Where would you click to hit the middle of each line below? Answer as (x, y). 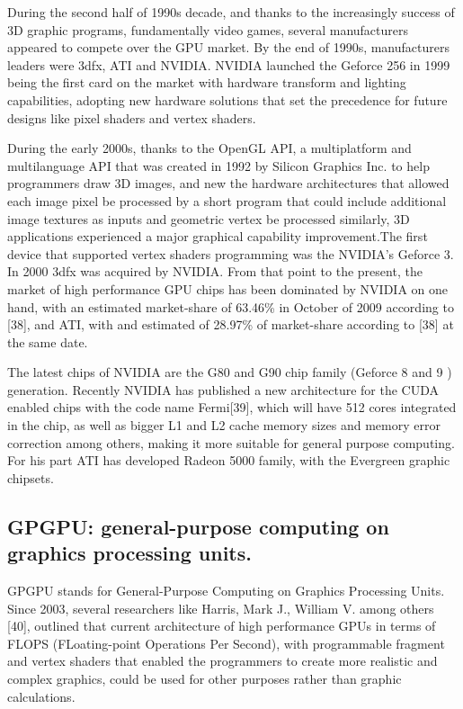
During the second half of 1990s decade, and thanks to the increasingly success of (231, 12)
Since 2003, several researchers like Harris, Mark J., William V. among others (221, 608)
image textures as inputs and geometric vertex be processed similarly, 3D (209, 218)
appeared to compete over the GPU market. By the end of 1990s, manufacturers (228, 47)
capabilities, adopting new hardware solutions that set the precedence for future (227, 99)
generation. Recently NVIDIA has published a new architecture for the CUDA (223, 389)
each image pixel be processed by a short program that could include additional (227, 200)
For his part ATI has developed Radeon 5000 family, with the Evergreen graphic (229, 460)
